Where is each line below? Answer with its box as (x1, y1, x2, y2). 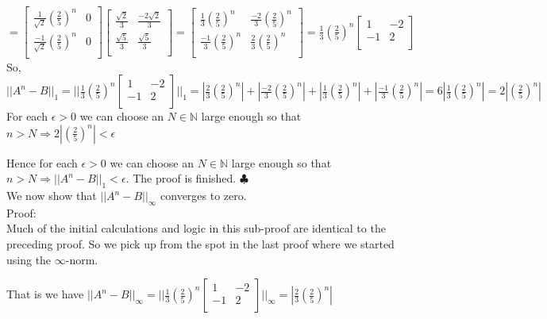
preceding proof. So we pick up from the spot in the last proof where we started (6, 236, 395, 252)
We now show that (6, 187, 97, 204)
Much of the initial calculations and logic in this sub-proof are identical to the (6, 220, 386, 236)
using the (6, 251, 52, 267)
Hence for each (6, 154, 78, 171)
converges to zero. (160, 187, 247, 204)
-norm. (65, 251, 98, 267)
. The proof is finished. (125, 170, 237, 186)
